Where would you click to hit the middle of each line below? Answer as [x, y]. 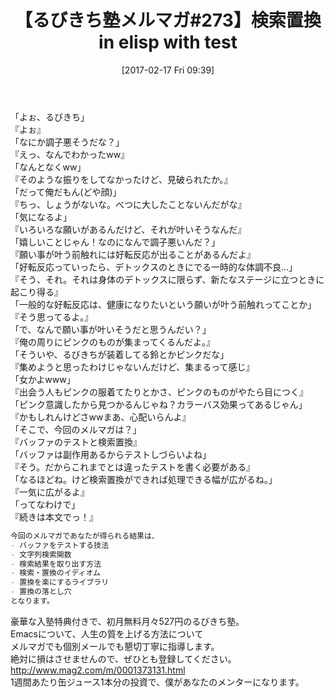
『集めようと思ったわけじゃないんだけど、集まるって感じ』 [132, 367]
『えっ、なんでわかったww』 [70, 154]
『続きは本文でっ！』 [54, 517]
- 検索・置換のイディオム [55, 573]
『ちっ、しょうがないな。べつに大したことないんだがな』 [128, 204]
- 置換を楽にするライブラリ [60, 582]
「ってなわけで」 [45, 504]
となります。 [32, 601]
